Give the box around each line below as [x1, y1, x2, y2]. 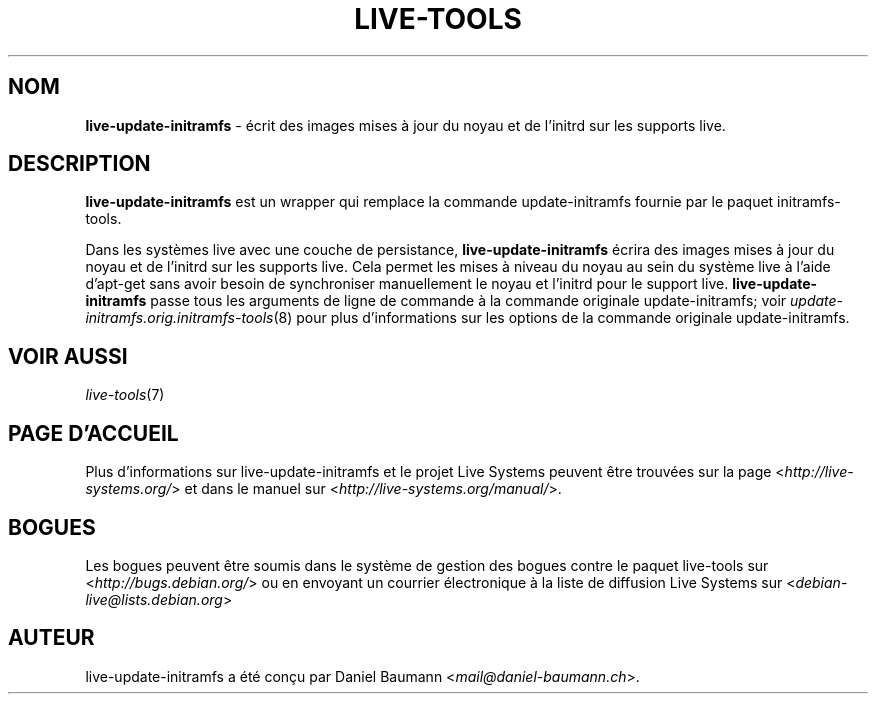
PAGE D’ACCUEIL [8, 420, 179, 446]
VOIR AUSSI [8, 343, 128, 369]
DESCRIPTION [8, 151, 151, 177]
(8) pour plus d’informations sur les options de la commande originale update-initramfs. [273, 309, 850, 327]
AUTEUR [8, 625, 95, 651]
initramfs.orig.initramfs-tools [85, 309, 274, 327]
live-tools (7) [85, 386, 165, 404]
